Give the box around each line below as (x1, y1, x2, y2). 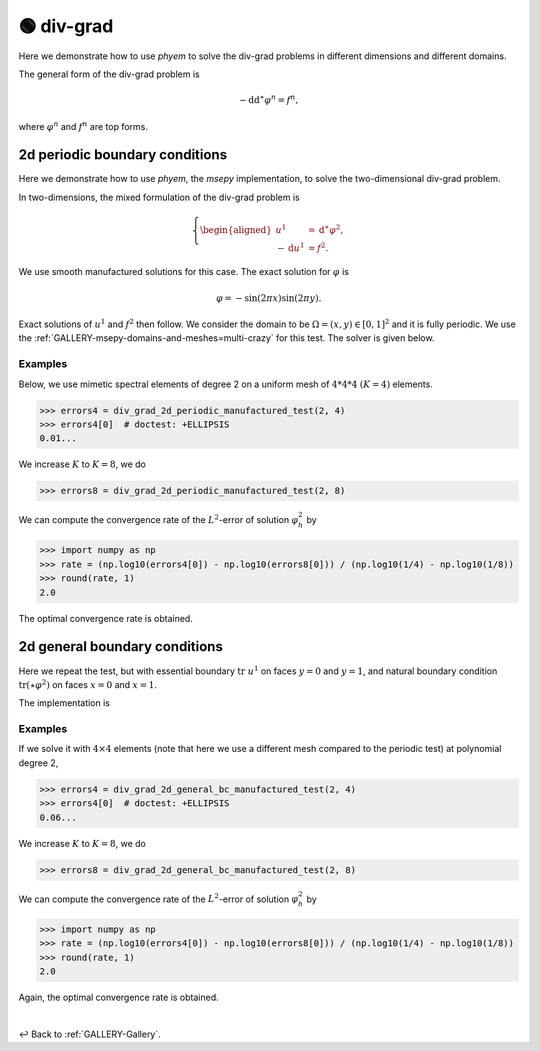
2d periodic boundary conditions (18, 146, 228, 164)
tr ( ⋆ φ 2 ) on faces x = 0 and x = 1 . (18, 678, 158, 690)
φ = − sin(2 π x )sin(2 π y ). (215, 292, 322, 304)
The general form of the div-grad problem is (18, 68, 200, 80)
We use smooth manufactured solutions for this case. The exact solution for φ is (18, 266, 350, 278)
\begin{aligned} (200, 225, 272, 235)
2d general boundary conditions (18, 638, 224, 655)
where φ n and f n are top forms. (18, 119, 149, 132)
